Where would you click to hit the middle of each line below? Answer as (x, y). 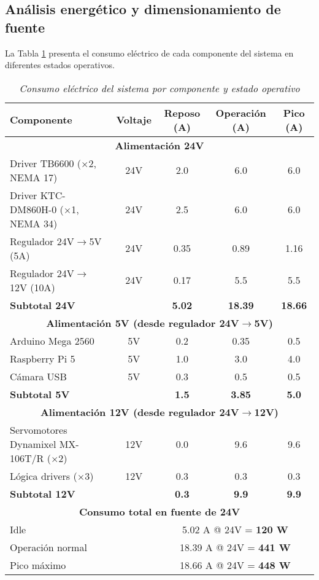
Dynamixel (33, 444)
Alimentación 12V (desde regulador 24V (140, 412)
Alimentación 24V (159, 145)
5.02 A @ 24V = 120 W (235, 529)
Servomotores (39, 429)
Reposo (182, 112)
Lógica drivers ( (44, 476)
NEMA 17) (34, 177)
